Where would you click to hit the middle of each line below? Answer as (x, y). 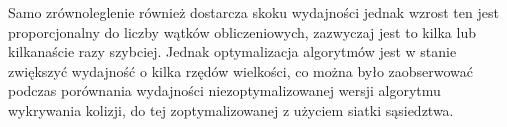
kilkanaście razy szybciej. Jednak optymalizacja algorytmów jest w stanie (232, 51)
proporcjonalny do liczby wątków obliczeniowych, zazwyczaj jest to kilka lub (242, 31)
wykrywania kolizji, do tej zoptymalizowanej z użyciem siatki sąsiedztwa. (231, 109)
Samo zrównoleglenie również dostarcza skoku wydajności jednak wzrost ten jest (253, 12)
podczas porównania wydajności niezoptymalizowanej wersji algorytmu (224, 90)
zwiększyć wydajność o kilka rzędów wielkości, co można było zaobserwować (241, 70)
